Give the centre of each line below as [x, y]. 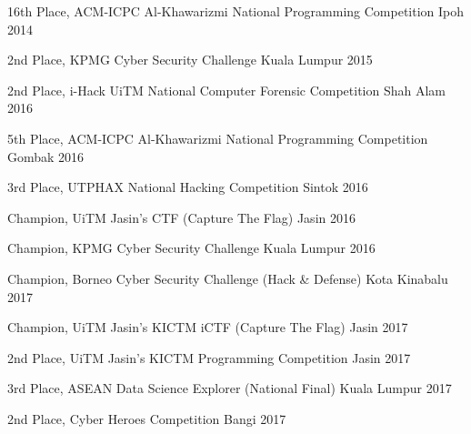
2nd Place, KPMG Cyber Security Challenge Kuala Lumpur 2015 [190, 60]
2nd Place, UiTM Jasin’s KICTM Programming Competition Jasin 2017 [209, 357]
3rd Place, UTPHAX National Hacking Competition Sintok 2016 [188, 187]
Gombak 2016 [46, 156]
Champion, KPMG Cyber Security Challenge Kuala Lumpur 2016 [191, 248]
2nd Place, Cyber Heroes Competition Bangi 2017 [147, 418]
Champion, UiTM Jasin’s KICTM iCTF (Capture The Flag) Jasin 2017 [208, 327]
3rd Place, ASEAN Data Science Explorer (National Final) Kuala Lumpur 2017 [230, 388]
